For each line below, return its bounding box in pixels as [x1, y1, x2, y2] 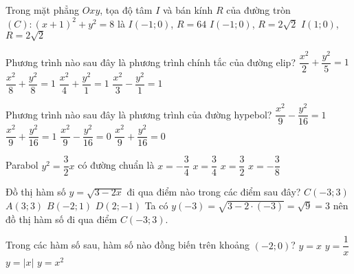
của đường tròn [226, 3, 291, 17]
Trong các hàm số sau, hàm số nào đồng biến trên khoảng [5, 238, 250, 252]
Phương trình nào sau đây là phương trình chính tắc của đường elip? [5, 54, 296, 69]
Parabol [5, 158, 38, 172]
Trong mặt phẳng [5, 3, 80, 17]
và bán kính [162, 3, 213, 17]
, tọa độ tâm [100, 3, 153, 17]
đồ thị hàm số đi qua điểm [5, 211, 118, 226]
